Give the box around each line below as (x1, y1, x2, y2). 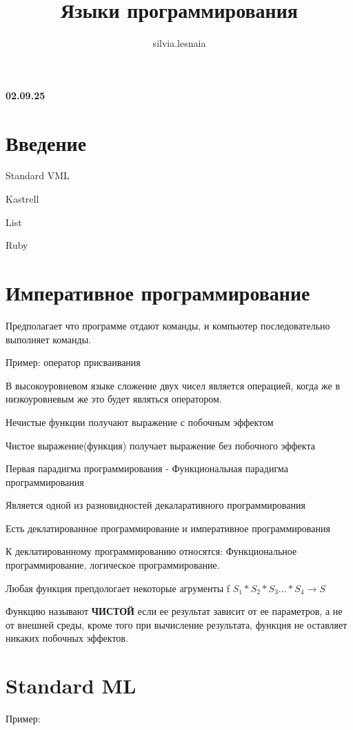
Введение (6, 128, 87, 156)
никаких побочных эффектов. (6, 631, 128, 645)
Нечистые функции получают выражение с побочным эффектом (6, 414, 274, 429)
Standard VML (6, 168, 70, 183)
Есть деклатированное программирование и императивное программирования (6, 520, 330, 535)
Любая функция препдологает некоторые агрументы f (6, 580, 230, 595)
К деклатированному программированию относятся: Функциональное (6, 544, 297, 558)
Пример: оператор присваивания (6, 355, 141, 369)
